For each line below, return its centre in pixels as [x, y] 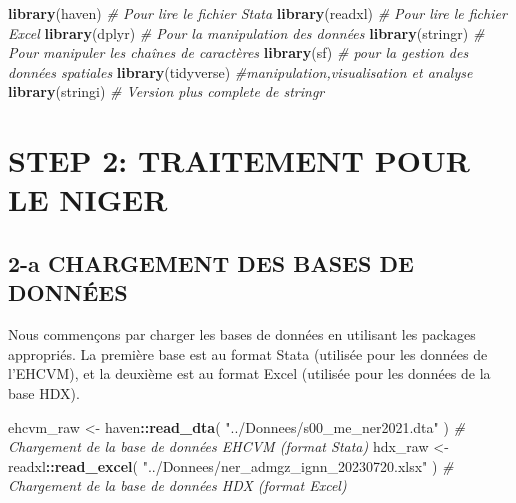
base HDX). [44, 392]
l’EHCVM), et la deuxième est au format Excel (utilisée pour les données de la [249, 373]
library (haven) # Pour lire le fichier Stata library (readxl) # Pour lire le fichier [257, 13]
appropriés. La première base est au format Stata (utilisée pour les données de [248, 353]
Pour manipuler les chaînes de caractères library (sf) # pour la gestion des [238, 52]
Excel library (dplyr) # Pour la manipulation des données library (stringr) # [246, 32]
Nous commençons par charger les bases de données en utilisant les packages [242, 334]
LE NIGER [88, 199]
